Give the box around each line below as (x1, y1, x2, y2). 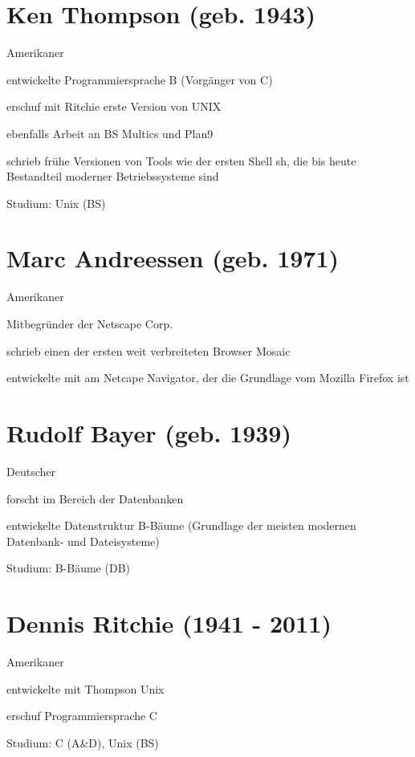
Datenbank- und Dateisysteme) (6, 532, 160, 549)
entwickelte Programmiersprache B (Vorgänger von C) (6, 71, 273, 88)
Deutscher (6, 462, 55, 479)
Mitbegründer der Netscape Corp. (6, 315, 173, 332)
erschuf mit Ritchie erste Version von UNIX (6, 98, 222, 115)
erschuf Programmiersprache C (6, 707, 157, 724)
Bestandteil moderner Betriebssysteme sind (6, 168, 219, 185)
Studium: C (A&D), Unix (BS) (6, 734, 159, 751)
